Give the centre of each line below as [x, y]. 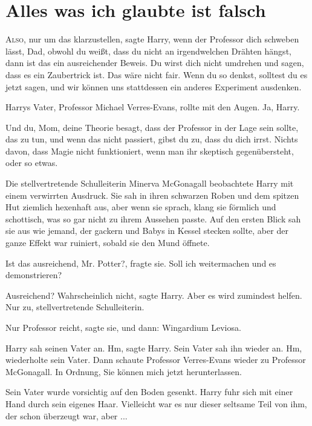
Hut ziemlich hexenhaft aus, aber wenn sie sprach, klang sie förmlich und [141, 207]
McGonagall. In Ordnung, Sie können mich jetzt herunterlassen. [124, 371]
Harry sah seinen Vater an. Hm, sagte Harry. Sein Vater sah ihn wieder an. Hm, [154, 348]
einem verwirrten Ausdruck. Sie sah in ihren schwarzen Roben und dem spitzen [152, 195]
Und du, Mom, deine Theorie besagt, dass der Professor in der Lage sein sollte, [152, 127]
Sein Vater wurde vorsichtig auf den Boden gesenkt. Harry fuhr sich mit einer [149, 392]
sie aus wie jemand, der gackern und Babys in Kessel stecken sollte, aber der [147, 231]
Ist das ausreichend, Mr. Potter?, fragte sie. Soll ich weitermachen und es [141, 263]
